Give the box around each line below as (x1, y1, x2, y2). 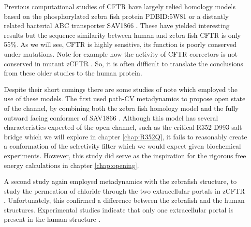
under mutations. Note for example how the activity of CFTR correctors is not (4, 48, 238, 59)
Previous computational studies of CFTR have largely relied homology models (4, 1, 236, 11)
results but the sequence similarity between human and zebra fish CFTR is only (4, 30, 241, 40)
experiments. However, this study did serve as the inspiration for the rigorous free (4, 150, 246, 160)
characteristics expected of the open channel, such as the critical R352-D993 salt (4, 122, 242, 132)
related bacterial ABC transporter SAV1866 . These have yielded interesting (4, 20, 230, 30)
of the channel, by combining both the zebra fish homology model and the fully (4, 103, 239, 113)
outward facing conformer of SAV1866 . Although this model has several (4, 112, 218, 122)
